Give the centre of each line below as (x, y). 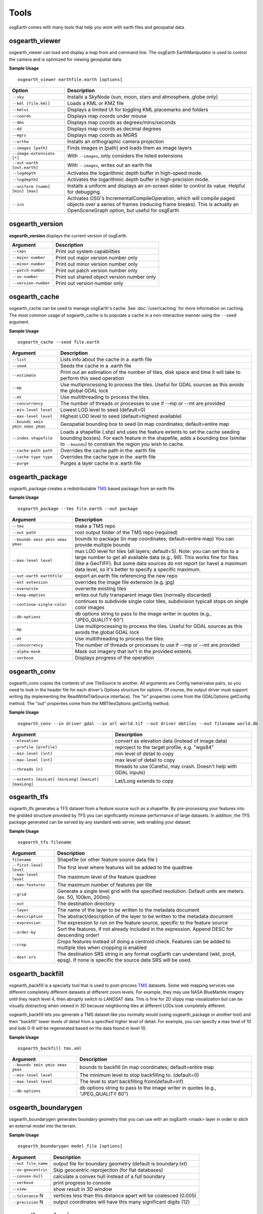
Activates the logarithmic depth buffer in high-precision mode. (138, 180)
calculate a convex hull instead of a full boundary (109, 1176)
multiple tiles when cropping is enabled (102, 948)
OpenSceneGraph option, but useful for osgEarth (123, 210)
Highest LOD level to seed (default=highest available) (121, 416)
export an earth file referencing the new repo (126, 576)
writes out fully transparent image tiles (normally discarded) (143, 595)
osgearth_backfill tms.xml (50, 1048)
